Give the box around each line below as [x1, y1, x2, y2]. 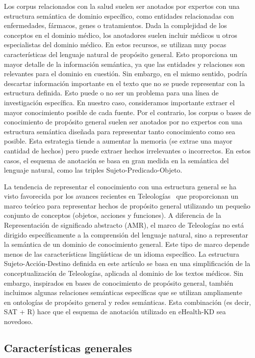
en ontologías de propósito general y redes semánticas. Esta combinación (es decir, [4, 297, 251, 307]
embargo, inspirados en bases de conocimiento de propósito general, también [4, 277, 233, 288]
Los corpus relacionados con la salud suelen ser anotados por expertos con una [4, 1, 240, 11]
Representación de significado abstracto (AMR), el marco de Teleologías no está [4, 220, 244, 230]
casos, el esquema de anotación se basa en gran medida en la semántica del [4, 155, 229, 165]
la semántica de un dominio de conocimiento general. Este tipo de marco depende [4, 239, 250, 249]
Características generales [4, 340, 132, 355]
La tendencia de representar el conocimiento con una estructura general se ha [4, 181, 236, 191]
